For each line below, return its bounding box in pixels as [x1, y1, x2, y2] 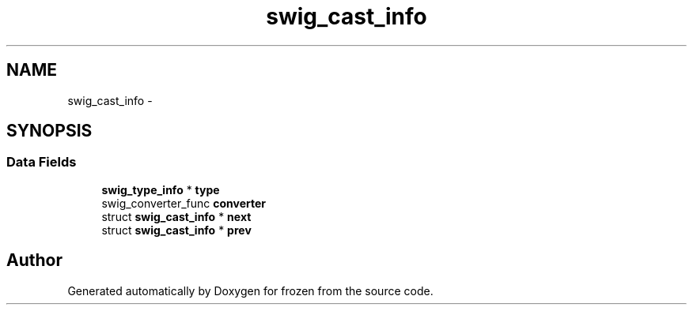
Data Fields [6, 154, 77, 170]
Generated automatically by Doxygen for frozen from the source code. [67, 283, 434, 298]
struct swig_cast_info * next [101, 209, 252, 223]
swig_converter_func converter [101, 196, 267, 210]
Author [6, 250, 62, 271]
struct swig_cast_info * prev [101, 223, 252, 237]
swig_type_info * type [101, 182, 220, 197]
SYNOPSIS [6, 121, 93, 141]
